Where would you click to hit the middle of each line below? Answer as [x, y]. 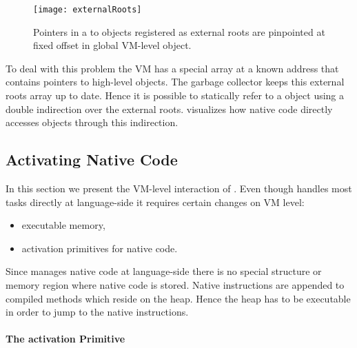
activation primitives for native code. [100, 248]
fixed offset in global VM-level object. [112, 45]
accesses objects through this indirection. [92, 122]
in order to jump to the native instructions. [97, 312]
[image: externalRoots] [88, 10]
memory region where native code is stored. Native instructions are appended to [175, 284]
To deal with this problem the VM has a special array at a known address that [172, 68]
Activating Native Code [92, 160]
